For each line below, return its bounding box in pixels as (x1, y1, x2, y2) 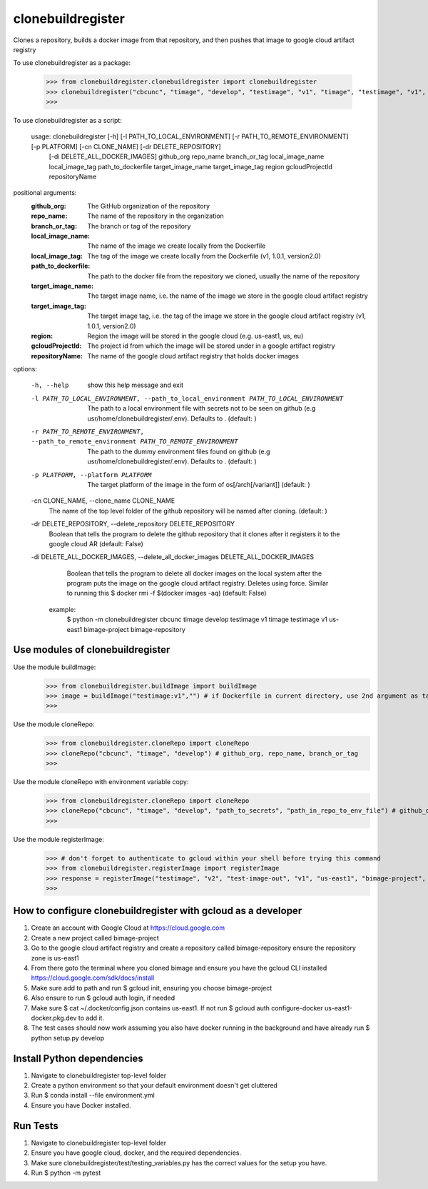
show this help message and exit (87, 381, 183, 389)
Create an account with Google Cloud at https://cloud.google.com (31, 923, 225, 932)
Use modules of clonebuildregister (13, 643, 170, 656)
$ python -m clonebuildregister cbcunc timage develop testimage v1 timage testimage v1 (66, 615, 327, 624)
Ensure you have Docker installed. (31, 1100, 131, 1110)
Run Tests (13, 1120, 58, 1132)
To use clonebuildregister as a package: (13, 59, 131, 67)
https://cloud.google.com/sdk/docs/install (31, 973, 155, 982)
